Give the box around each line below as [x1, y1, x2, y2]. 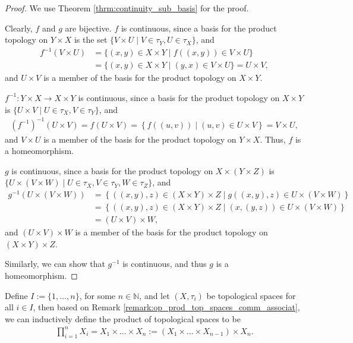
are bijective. [65, 21, 112, 34]
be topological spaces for [206, 289, 296, 301]
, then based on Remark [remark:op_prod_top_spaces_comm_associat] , [33, 301, 300, 313]
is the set [74, 33, 108, 46]
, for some [79, 289, 116, 301]
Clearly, [5, 21, 33, 34]
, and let [139, 289, 170, 301]
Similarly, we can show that [5, 257, 105, 270]
